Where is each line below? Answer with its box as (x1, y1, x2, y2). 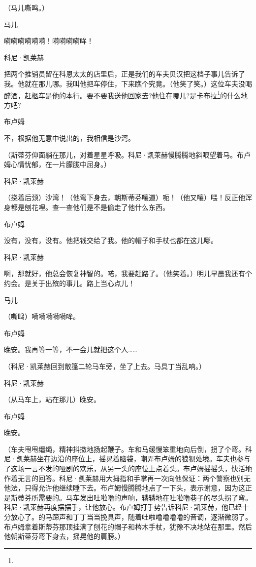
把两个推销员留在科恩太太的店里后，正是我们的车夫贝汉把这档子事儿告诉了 (4, 69, 245, 79)
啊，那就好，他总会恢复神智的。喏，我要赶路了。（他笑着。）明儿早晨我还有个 (4, 268, 252, 279)
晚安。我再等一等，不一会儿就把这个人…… (4, 344, 137, 355)
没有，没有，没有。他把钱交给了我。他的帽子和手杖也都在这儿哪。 (4, 235, 218, 245)
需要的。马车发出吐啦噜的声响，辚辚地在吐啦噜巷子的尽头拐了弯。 (38, 492, 252, 502)
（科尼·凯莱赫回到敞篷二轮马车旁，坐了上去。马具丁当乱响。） (4, 361, 206, 371)
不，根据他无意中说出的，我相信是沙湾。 (4, 133, 135, 143)
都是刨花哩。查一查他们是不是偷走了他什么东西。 (10, 202, 169, 212)
